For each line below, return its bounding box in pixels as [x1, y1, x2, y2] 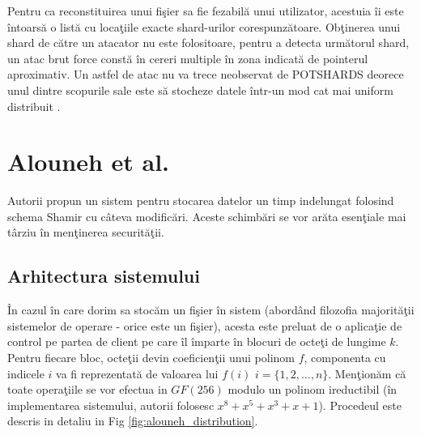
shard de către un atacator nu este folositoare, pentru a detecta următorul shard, [7, 34, 410, 51]
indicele [7, 365, 45, 382]
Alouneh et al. [7, 145, 170, 178]
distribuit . [7, 97, 61, 114]
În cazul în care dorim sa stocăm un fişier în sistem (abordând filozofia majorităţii [7, 301, 415, 318]
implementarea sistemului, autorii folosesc [7, 396, 215, 413]
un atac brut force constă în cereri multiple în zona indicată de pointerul [7, 49, 368, 66]
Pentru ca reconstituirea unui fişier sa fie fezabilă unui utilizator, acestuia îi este [7, 2, 404, 19]
